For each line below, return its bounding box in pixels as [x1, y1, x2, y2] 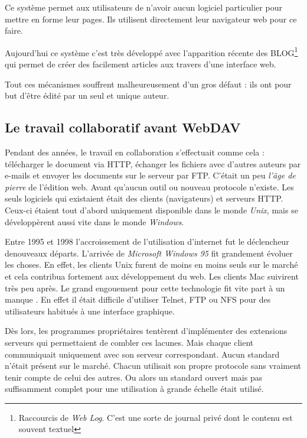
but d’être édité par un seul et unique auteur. [5, 89, 169, 102]
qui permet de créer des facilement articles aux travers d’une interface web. [5, 58, 276, 70]
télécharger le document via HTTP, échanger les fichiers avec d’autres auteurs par [5, 157, 301, 170]
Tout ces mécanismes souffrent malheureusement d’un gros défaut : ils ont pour [5, 77, 292, 90]
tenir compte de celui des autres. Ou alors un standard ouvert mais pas [5, 371, 263, 383]
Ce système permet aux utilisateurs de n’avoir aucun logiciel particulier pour [5, 1, 282, 13]
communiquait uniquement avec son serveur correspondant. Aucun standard [5, 348, 280, 360]
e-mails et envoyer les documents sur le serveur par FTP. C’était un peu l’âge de [5, 169, 296, 181]
